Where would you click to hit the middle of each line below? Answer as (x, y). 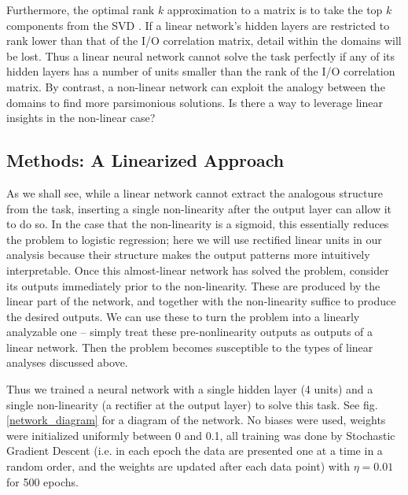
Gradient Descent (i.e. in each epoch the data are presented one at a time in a (195, 451)
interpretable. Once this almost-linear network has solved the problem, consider (198, 270)
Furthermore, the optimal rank (81, 9)
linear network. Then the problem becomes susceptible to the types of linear (190, 347)
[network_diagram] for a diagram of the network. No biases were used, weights (196, 420)
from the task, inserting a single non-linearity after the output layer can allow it (199, 208)
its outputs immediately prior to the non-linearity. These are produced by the (193, 285)
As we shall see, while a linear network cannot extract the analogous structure (195, 192)
